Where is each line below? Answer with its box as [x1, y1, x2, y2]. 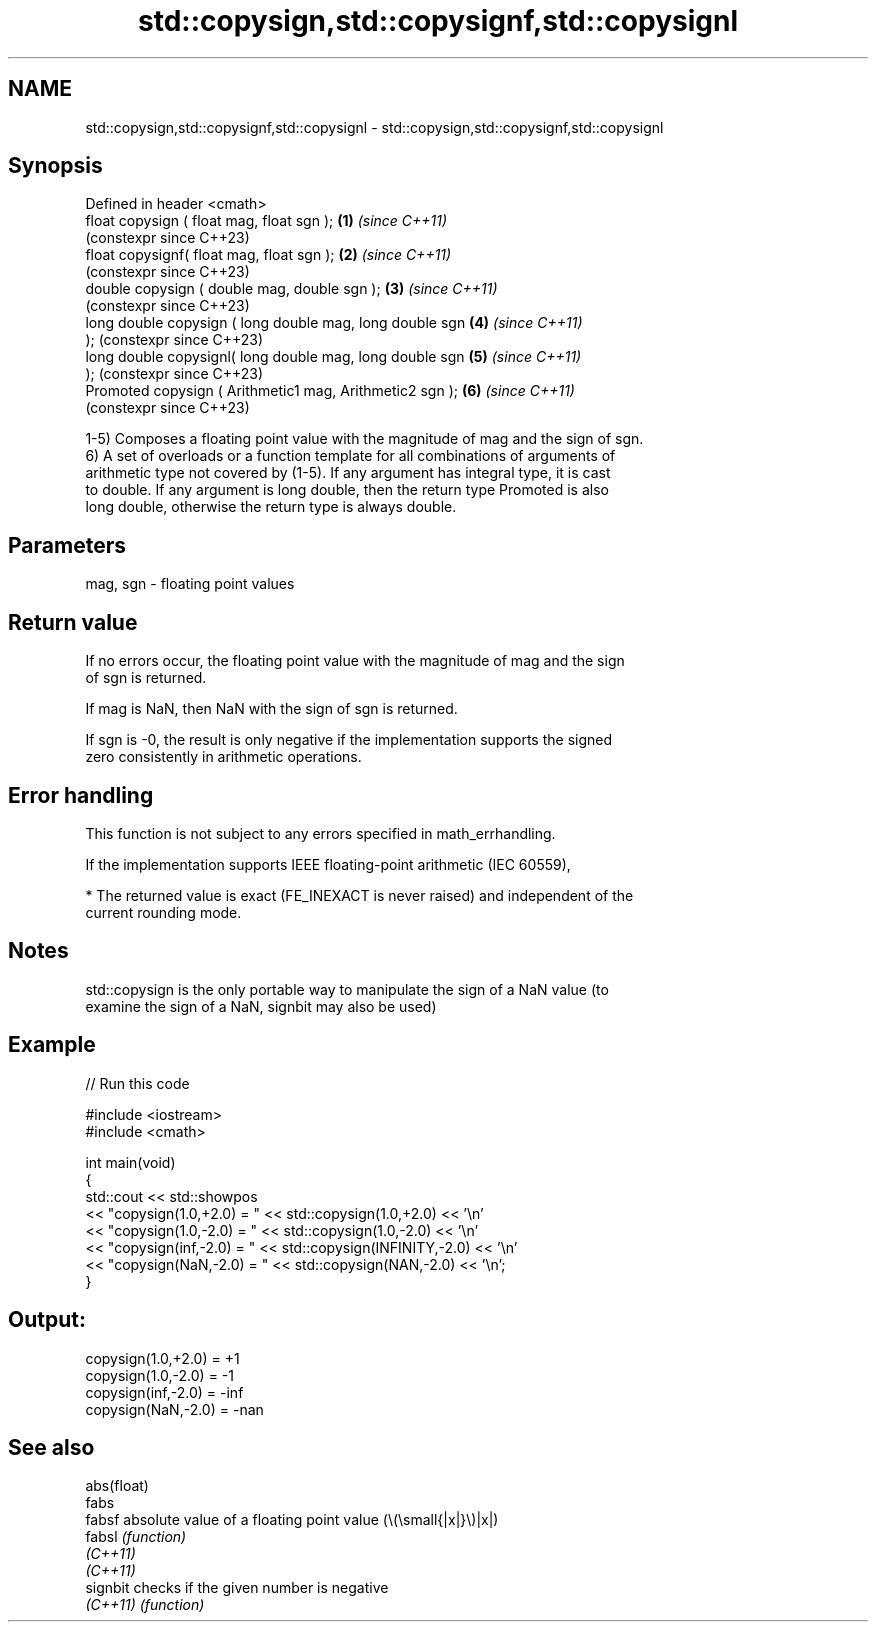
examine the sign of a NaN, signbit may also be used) [85, 997, 437, 1015]
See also [8, 1434, 95, 1460]
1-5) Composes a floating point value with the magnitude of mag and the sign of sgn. [85, 430, 644, 448]
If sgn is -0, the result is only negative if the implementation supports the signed [85, 731, 613, 749]
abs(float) [85, 1477, 149, 1495]
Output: [8, 1307, 86, 1333]
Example [8, 1032, 96, 1058]
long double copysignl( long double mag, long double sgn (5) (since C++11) [85, 348, 582, 366]
